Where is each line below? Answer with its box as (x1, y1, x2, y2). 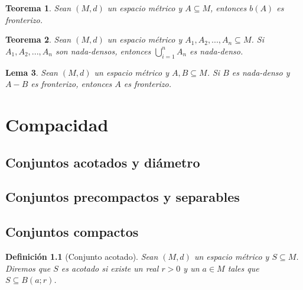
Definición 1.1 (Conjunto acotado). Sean (5, 250, 158, 262)
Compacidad (5, 112, 109, 136)
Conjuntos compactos (5, 223, 139, 241)
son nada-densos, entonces (55, 44, 151, 57)
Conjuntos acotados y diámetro (5, 153, 200, 171)
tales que (227, 262, 259, 274)
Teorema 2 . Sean (5, 33, 71, 46)
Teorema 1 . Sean (5, 2, 71, 14)
